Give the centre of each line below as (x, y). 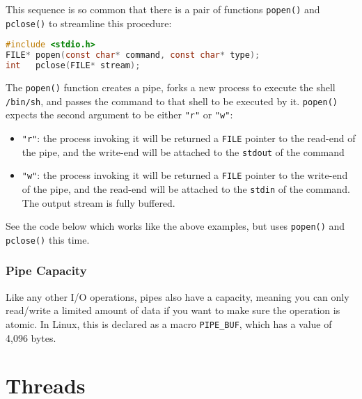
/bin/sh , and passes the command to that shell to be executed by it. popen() (172, 101)
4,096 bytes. (31, 337)
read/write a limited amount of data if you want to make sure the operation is (173, 310)
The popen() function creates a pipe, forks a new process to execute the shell (171, 87)
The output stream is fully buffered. (99, 202)
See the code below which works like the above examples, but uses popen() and (175, 226)
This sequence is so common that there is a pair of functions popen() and (163, 9)
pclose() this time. (48, 239)
